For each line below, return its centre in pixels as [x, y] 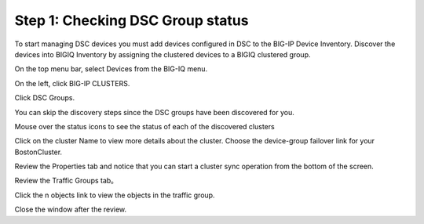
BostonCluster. [38, 152]
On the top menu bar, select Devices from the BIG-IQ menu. [111, 69]
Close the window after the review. [71, 210]
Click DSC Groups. [45, 98]
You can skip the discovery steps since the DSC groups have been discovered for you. [154, 112]
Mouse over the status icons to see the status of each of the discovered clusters [144, 126]
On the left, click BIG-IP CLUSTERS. [72, 83]
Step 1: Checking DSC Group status [132, 20]
